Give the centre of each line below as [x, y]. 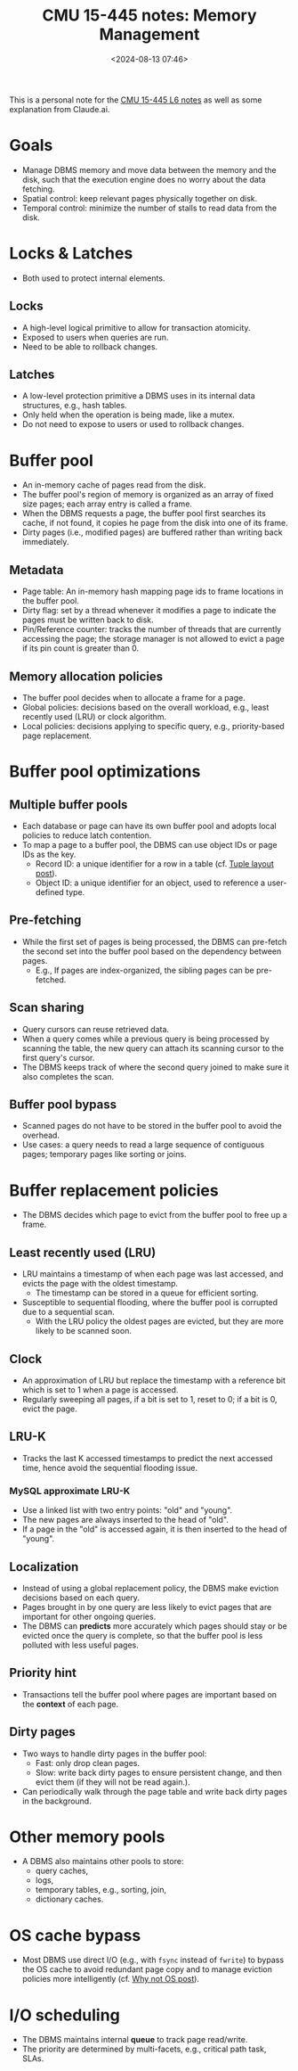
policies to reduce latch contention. [87, 835]
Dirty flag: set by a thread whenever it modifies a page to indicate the [149, 611]
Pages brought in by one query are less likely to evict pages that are [147, 1607]
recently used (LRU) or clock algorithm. [94, 717]
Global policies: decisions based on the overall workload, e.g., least [145, 707]
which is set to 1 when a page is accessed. [100, 1390]
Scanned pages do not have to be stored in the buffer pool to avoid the [152, 1126]
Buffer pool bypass [63, 1105]
